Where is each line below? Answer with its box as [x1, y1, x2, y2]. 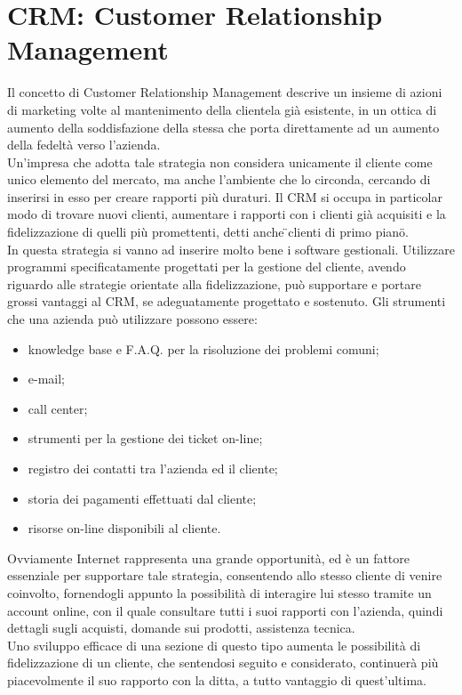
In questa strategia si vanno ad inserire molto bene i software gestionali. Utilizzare [7, 239, 455, 258]
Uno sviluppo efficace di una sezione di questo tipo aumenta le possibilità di [7, 635, 421, 654]
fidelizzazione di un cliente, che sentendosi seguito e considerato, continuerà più [7, 653, 439, 672]
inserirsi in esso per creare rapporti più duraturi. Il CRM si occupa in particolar [7, 187, 442, 206]
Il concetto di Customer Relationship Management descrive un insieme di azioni [7, 83, 442, 101]
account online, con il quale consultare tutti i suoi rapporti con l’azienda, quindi [7, 601, 443, 619]
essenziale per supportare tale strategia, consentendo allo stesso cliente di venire [7, 566, 442, 585]
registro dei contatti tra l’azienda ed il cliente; [28, 459, 278, 477]
